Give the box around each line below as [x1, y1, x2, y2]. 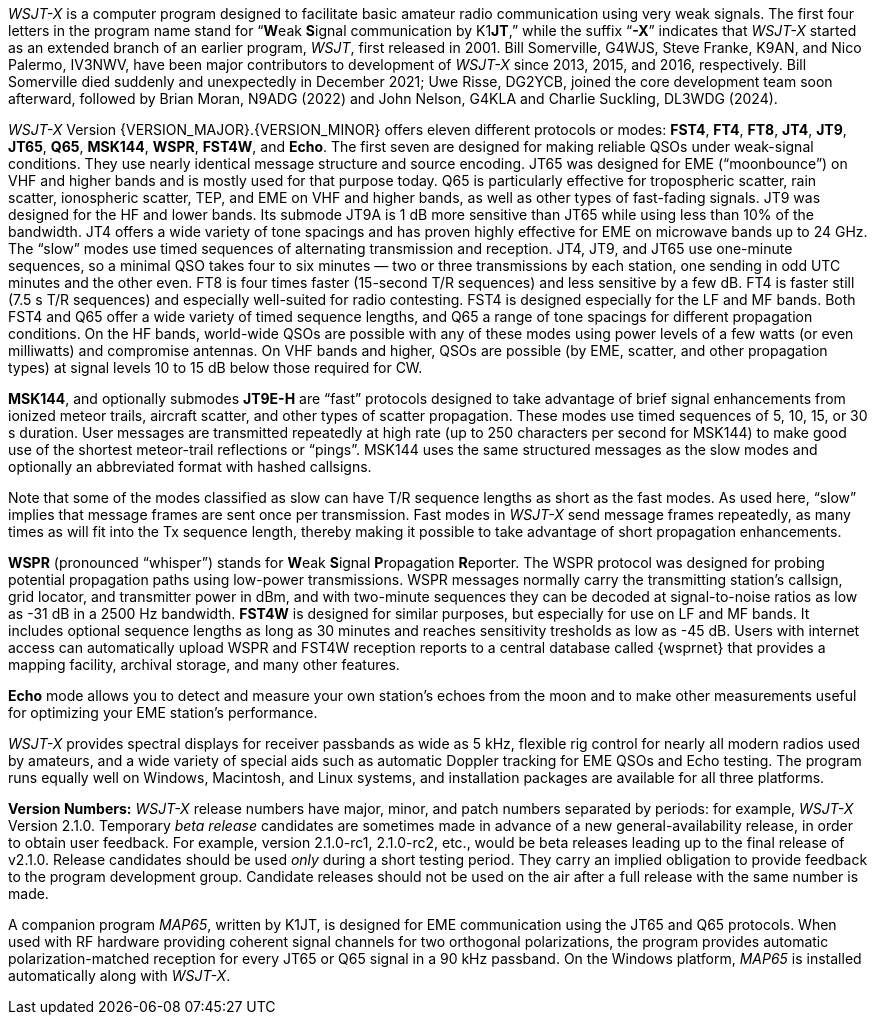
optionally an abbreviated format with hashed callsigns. [8, 458, 372, 475]
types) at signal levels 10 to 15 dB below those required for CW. [8, 359, 423, 376]
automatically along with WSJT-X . [8, 967, 231, 984]
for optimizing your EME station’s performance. [8, 704, 318, 721]
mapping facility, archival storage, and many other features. [8, 656, 400, 673]
